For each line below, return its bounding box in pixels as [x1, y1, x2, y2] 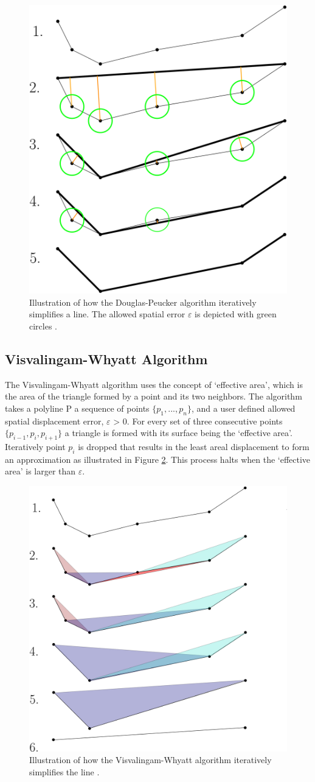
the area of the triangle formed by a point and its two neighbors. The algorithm [5, 390, 302, 403]
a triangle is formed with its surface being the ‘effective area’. [64, 426, 292, 439]
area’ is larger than [5, 465, 76, 477]
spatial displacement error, [5, 414, 104, 427]
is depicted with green [195, 308, 277, 320]
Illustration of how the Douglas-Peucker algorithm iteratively [29, 295, 257, 308]
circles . [29, 319, 58, 332]
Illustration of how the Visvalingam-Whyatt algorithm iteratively [29, 753, 272, 766]
